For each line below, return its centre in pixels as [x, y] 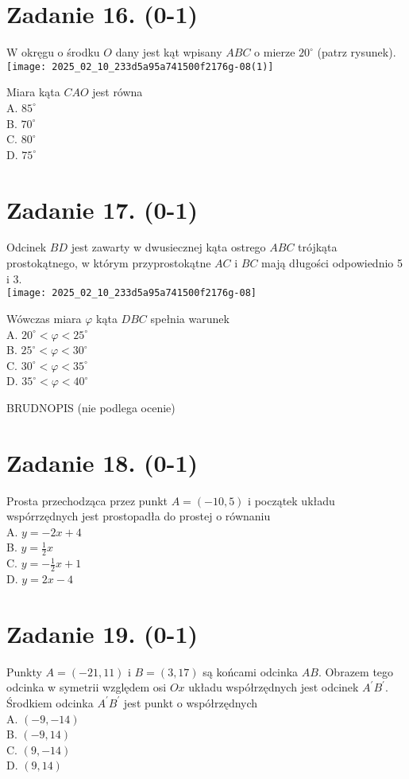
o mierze [275, 52]
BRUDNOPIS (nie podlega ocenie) [91, 407]
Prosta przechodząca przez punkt [87, 500]
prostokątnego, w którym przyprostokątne [109, 263]
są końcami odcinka [251, 671]
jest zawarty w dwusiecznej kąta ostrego [168, 247]
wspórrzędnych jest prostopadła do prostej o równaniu [139, 516]
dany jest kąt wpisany [169, 52]
